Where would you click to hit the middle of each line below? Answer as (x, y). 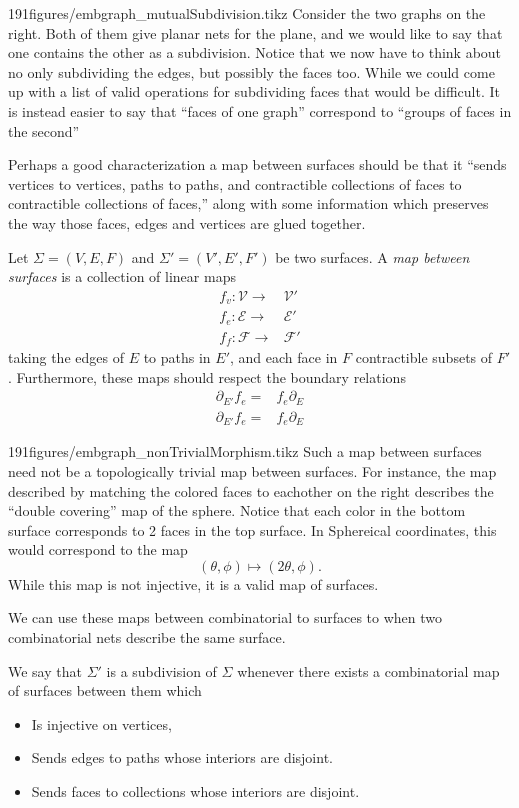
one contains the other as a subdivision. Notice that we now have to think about (255, 52)
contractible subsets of (424, 357)
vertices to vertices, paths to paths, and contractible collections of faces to (235, 183)
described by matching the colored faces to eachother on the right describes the (251, 490)
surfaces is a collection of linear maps (122, 276)
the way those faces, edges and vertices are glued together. (187, 222)
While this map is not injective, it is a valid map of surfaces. (193, 583)
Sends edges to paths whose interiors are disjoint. (182, 757)
